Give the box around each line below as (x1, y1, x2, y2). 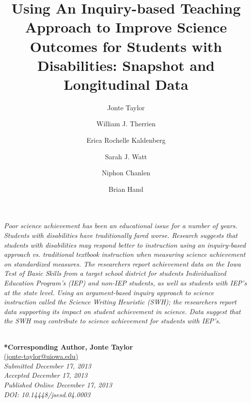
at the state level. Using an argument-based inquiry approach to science (4, 287, 214, 297)
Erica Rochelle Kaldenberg (86, 135, 166, 145)
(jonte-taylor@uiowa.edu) (4, 351, 78, 361)
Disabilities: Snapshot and (37, 55, 215, 75)
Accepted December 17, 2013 (4, 370, 88, 380)
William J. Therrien (96, 118, 156, 129)
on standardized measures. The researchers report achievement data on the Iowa (4, 258, 241, 269)
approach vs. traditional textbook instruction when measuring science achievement (4, 249, 246, 259)
